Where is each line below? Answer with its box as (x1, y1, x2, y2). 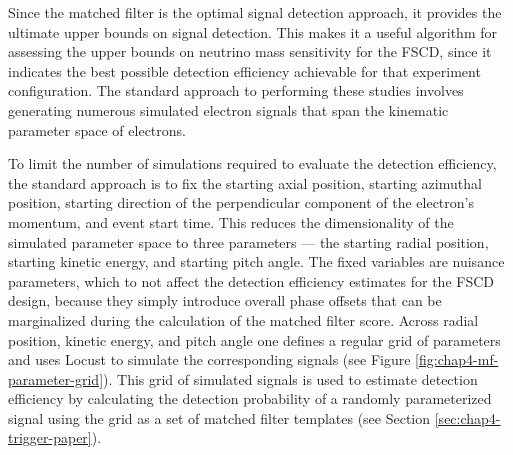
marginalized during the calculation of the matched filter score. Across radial (8, 309, 479, 330)
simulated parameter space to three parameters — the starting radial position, (8, 231, 489, 252)
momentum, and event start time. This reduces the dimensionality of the (8, 211, 454, 232)
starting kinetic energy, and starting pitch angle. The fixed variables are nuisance (8, 251, 505, 272)
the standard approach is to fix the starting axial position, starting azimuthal (8, 172, 482, 193)
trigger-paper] (8, 427, 92, 448)
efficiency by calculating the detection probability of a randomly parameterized (8, 388, 492, 409)
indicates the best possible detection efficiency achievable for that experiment (8, 60, 481, 81)
